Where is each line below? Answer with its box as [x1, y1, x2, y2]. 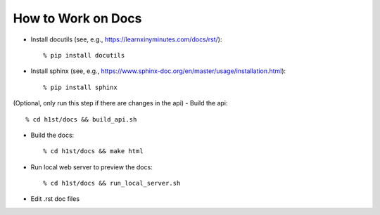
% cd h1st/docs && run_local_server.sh [43, 179, 181, 188]
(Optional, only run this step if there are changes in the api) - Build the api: [13, 99, 228, 107]
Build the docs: [30, 131, 75, 139]
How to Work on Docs [13, 11, 142, 26]
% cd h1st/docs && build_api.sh [25, 115, 137, 123]
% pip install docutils [43, 51, 125, 59]
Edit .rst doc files [30, 195, 80, 203]
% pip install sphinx [43, 83, 118, 91]
